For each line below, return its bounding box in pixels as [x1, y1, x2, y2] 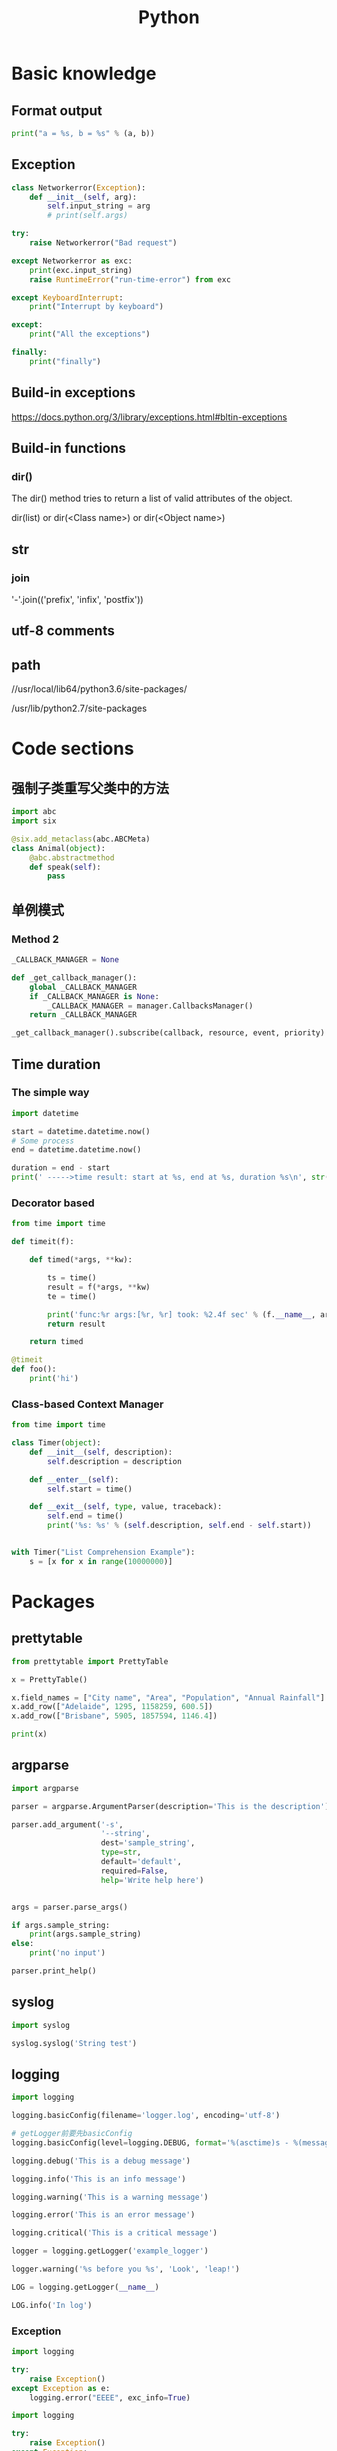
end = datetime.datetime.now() [11, 1145, 142, 1155]
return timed [29, 1337, 84, 1347]
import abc [11, 807, 57, 817]
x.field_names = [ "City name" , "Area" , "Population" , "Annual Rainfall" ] [11, 1692, 326, 1703]
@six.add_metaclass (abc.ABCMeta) [11, 834, 151, 844]
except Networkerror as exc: [11, 256, 133, 266]
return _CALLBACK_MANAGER [29, 1010, 138, 1020]
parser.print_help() [11, 1966, 98, 1976]
